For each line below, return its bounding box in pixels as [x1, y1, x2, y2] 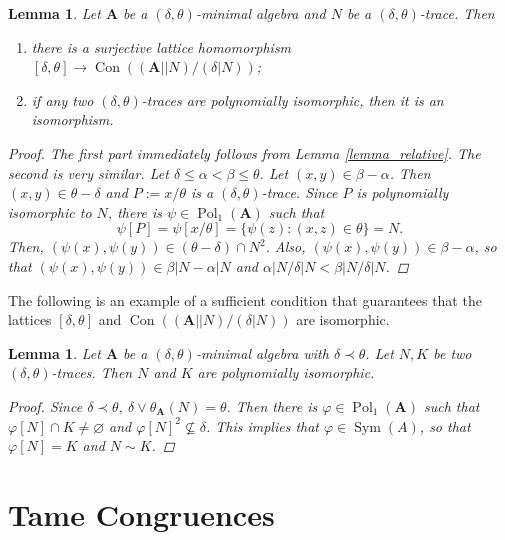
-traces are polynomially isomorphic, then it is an [141, 89, 444, 110]
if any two [31, 89, 94, 110]
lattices [8, 309, 52, 330]
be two [433, 342, 472, 363]
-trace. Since [261, 182, 338, 203]
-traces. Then [51, 362, 133, 383]
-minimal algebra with [195, 342, 329, 363]
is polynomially [356, 182, 449, 203]
